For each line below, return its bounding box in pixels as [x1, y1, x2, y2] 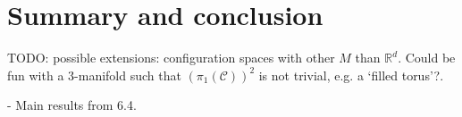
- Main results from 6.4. [7, 96, 137, 114]
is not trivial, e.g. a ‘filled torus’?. [258, 65, 444, 84]
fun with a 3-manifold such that [7, 65, 181, 84]
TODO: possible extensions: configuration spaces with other [7, 48, 335, 67]
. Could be [398, 48, 456, 67]
